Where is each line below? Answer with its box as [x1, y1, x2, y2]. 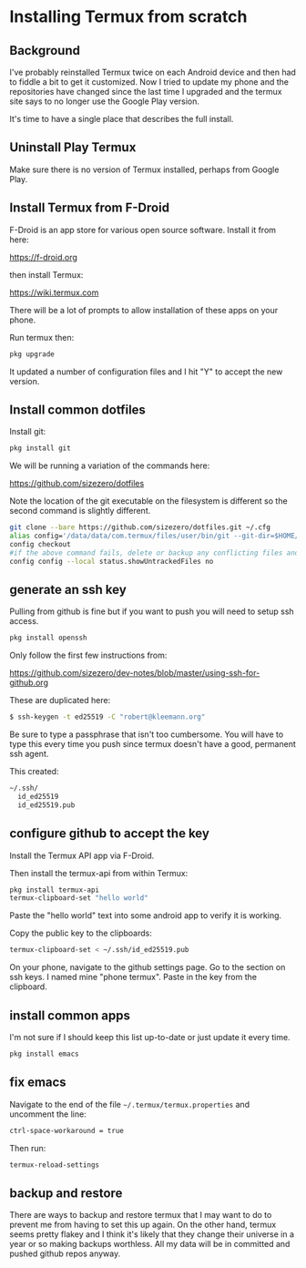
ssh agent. [9, 749, 49, 760]
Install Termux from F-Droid [9, 200, 170, 216]
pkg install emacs [9, 1049, 79, 1058]
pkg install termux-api [9, 885, 100, 895]
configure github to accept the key [9, 826, 209, 842]
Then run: [9, 1142, 46, 1153]
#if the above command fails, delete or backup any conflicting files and [9, 548, 300, 557]
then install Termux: [9, 269, 84, 280]
